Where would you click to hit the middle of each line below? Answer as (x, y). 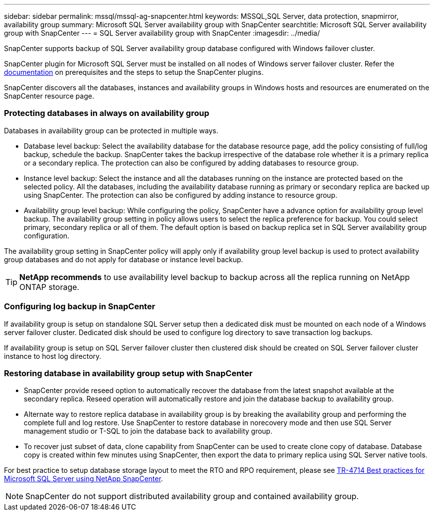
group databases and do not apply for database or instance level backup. (124, 259)
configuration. (47, 235)
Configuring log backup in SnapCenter (80, 307)
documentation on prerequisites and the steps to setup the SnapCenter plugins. (134, 72)
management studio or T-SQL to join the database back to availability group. (148, 431)
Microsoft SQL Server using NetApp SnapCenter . (83, 479)
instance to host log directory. (53, 356)
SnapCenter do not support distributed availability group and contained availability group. (192, 496)
